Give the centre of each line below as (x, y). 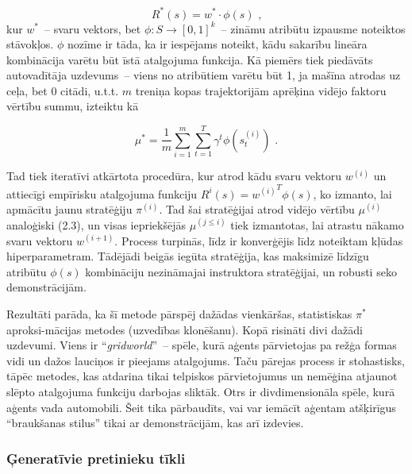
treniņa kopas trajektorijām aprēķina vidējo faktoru (261, 90)
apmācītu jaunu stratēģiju (69, 209)
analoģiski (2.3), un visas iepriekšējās (96, 224)
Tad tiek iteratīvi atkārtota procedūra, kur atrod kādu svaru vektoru (174, 176)
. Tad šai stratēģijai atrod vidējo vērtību (257, 209)
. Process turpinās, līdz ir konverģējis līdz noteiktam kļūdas (259, 240)
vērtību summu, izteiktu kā (73, 106)
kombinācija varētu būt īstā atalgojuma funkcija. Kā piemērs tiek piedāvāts (190, 59)
